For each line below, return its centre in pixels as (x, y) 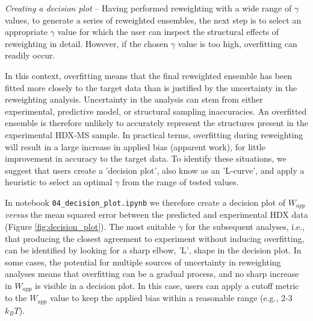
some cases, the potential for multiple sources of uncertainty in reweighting (143, 262)
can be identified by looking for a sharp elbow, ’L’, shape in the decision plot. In (153, 250)
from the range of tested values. (180, 182)
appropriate (26, 32)
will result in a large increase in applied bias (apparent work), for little (135, 146)
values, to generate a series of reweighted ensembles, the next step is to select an (153, 20)
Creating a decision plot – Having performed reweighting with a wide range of (148, 8)
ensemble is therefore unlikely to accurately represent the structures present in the (156, 123)
